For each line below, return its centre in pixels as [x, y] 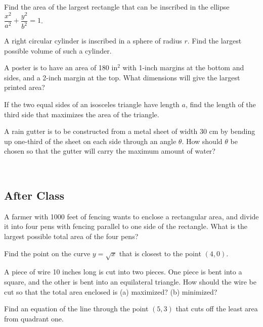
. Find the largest [214, 41]
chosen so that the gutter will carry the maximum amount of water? [110, 151]
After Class [34, 195]
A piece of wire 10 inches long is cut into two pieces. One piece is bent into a [123, 272]
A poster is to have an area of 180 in [61, 67]
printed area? [25, 87]
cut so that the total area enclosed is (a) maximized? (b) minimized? [111, 291]
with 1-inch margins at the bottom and [183, 67]
